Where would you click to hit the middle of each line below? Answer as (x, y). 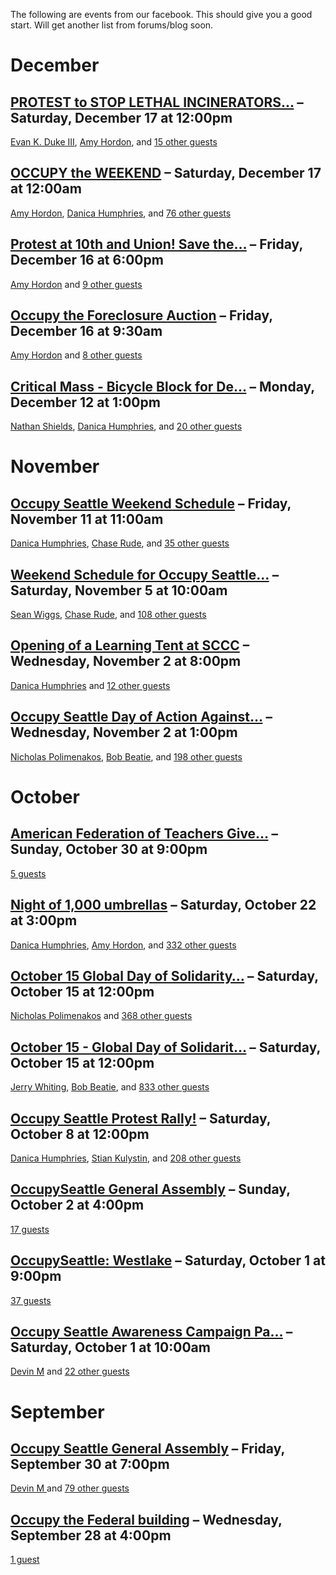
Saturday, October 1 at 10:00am (110, 1347)
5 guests (28, 873)
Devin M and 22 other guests (70, 1371)
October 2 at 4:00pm (77, 1205)
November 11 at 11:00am (87, 519)
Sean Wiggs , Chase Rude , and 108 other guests (108, 615)
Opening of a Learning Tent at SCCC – (130, 645)
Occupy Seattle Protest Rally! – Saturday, (141, 1118)
